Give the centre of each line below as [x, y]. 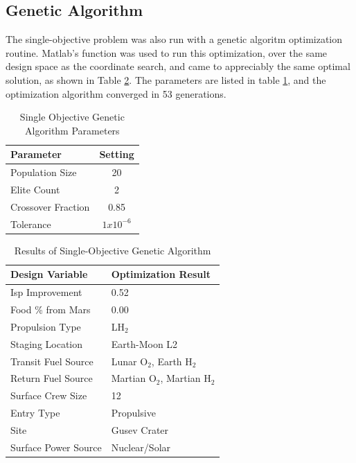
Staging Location [47, 343]
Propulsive [133, 413]
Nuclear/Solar [141, 447]
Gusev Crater [140, 430]
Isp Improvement [46, 292]
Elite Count [35, 190]
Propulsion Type [46, 326]
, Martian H [186, 378]
